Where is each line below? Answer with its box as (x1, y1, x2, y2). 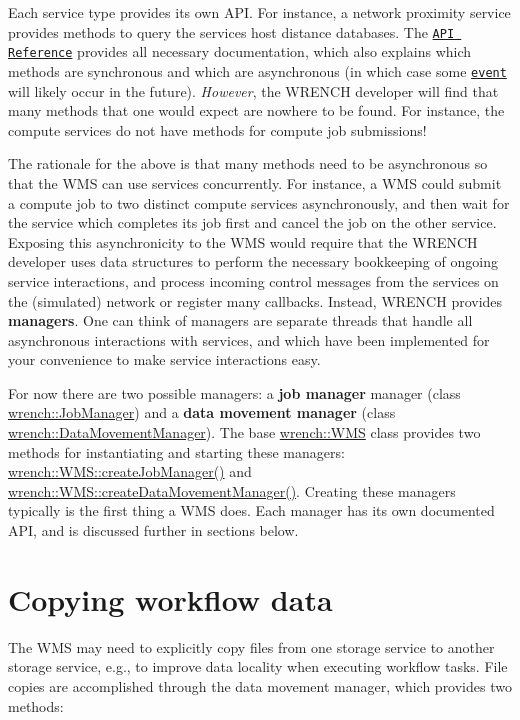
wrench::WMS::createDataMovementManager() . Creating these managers (8, 480, 456, 501)
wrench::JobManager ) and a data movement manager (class (8, 402, 396, 423)
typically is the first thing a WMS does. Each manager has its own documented (8, 500, 495, 521)
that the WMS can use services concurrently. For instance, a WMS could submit (8, 172, 502, 193)
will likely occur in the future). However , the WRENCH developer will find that (8, 80, 499, 101)
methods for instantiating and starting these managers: (8, 441, 345, 462)
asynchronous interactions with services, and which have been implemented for (8, 329, 490, 350)
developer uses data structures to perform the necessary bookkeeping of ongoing (8, 251, 498, 272)
